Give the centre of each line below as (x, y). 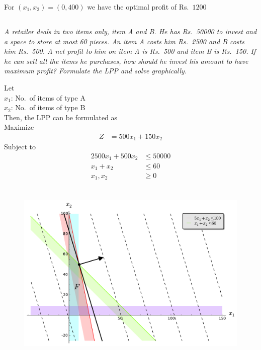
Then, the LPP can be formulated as (61, 117)
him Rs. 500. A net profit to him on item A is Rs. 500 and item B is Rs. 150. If (130, 51)
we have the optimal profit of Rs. (138, 7)
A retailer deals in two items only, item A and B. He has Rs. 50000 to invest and (130, 31)
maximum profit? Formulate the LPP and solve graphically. (96, 71)
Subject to (20, 147)
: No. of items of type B (48, 107)
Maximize (19, 127)
